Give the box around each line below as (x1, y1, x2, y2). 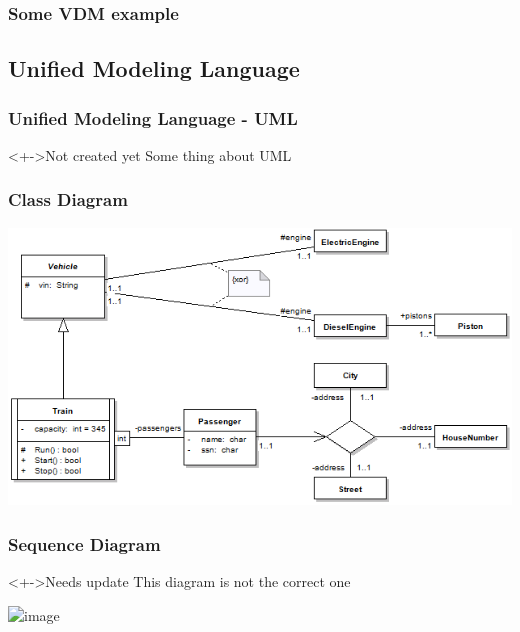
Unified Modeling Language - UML (8, 105, 298, 130)
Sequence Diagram (8, 531, 161, 556)
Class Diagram (8, 187, 128, 212)
